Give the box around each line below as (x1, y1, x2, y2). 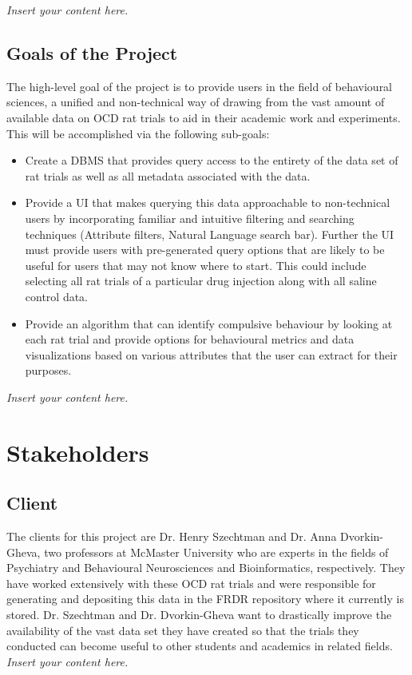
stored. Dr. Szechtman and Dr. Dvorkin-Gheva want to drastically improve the (6, 606, 392, 623)
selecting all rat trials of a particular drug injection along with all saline (25, 272, 377, 289)
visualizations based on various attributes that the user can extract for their (25, 346, 398, 363)
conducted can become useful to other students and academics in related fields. (6, 637, 393, 654)
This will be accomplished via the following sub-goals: (6, 125, 270, 141)
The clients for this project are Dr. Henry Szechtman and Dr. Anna (6, 528, 337, 545)
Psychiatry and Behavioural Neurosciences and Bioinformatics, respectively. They (6, 559, 406, 576)
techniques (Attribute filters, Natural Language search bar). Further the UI (25, 225, 394, 242)
